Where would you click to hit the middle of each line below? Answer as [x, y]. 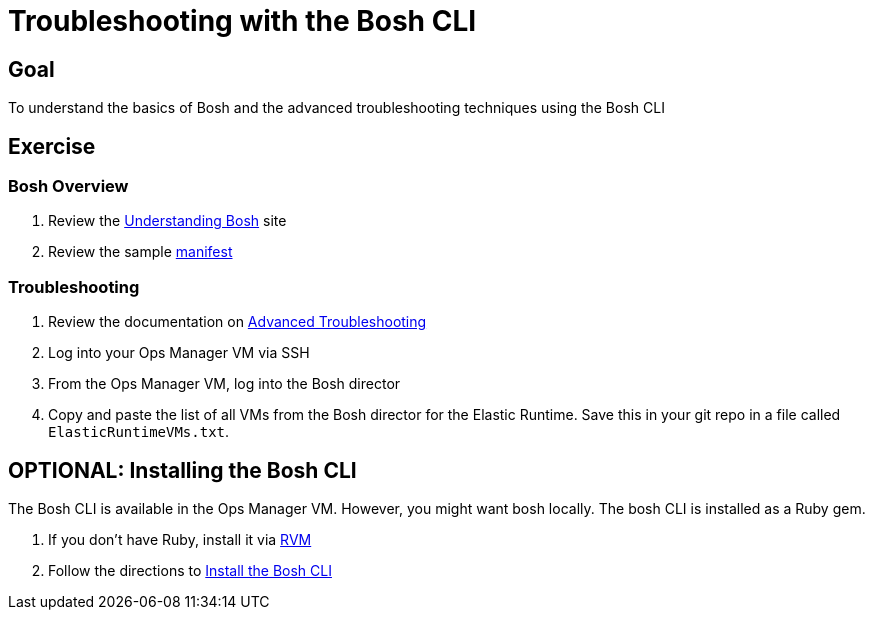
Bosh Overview [68, 186]
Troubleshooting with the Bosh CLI [242, 21]
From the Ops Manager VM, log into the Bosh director [224, 384]
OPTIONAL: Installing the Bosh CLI [182, 470]
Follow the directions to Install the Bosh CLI [190, 570]
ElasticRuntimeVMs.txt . [139, 432]
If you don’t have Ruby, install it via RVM [180, 539]
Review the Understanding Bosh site [167, 221]
